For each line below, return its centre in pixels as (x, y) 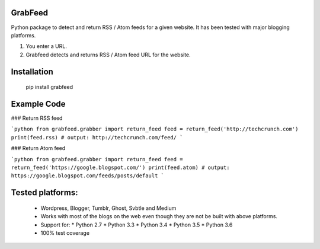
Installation (32, 71)
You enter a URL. (47, 46)
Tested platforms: (44, 193)
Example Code (38, 104)
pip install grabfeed (49, 87)
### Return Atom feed (38, 148)
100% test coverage (65, 233)
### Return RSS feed (37, 118)
